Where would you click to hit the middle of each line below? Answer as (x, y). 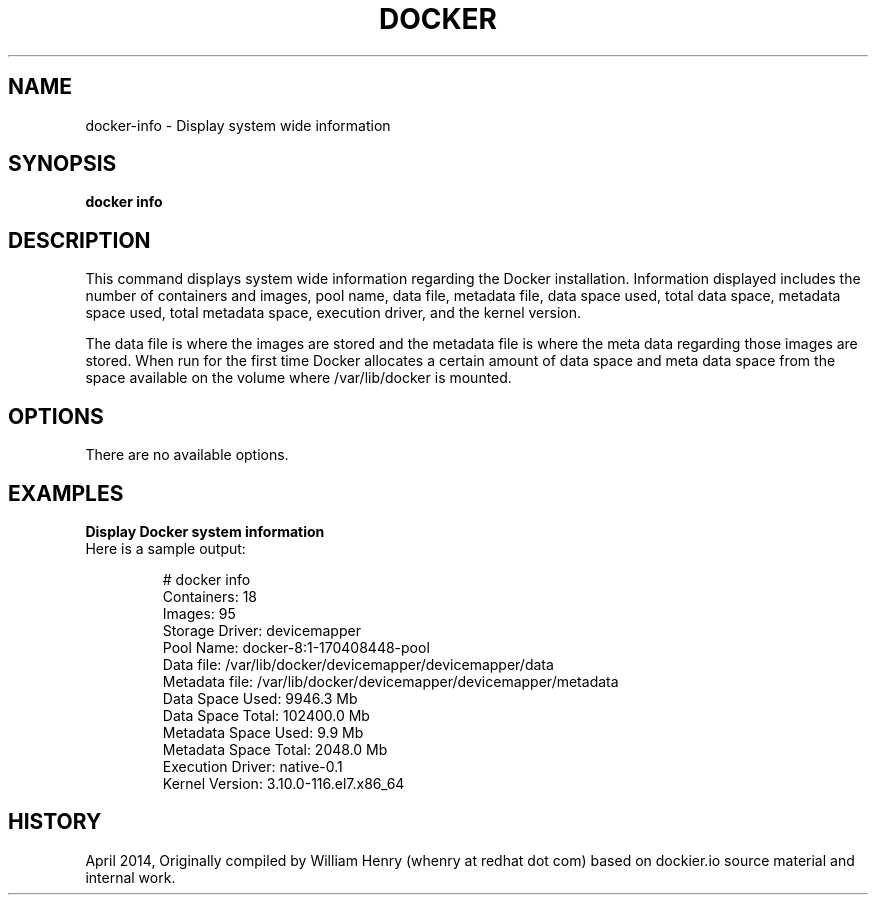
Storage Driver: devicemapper (261, 630)
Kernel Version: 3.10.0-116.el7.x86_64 (283, 783)
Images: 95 (199, 613)
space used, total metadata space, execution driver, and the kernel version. (333, 313)
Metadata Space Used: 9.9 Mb (263, 732)
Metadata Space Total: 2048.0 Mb (275, 749)
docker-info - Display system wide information (238, 125)
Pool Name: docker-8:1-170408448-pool (296, 647)
